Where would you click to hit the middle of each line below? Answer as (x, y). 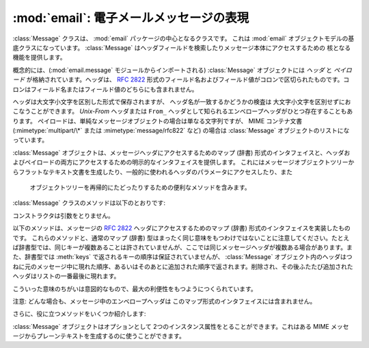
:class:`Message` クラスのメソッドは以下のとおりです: (89, 203)
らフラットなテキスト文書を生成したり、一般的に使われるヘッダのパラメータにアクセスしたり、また (153, 172)
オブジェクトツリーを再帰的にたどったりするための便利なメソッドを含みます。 (140, 188)
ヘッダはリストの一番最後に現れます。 (66, 276)
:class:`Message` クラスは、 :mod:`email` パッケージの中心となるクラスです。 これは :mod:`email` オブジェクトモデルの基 (183, 38)
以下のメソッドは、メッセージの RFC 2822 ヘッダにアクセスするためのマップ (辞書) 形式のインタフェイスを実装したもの (182, 228)
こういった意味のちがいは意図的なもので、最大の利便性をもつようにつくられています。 (135, 288)
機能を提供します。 (39, 58)
